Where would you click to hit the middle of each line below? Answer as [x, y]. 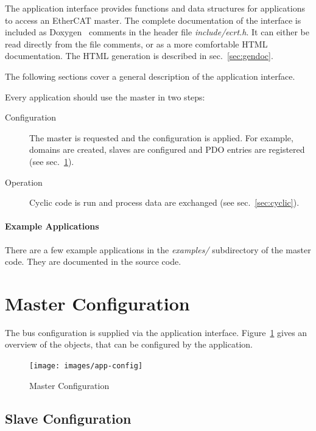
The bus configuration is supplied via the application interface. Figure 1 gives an [156, 332]
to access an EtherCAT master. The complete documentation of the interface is [153, 20]
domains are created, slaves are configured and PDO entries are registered [167, 149]
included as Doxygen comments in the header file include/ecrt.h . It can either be [157, 32]
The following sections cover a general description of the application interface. [150, 76]
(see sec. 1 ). [52, 161]
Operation [24, 182]
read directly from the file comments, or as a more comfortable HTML [136, 44]
